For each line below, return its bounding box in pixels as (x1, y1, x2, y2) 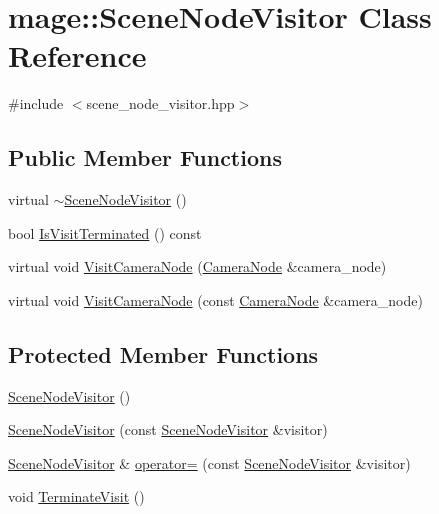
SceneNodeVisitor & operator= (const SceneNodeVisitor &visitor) (8, 452, 411, 473)
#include (8, 93, 64, 114)
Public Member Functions (8, 142, 282, 173)
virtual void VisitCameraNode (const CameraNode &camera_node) (8, 289, 423, 310)
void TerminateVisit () (8, 486, 145, 507)
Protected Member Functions (8, 338, 319, 369)
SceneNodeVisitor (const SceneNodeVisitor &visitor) (8, 419, 328, 440)
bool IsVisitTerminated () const (8, 222, 202, 243)
